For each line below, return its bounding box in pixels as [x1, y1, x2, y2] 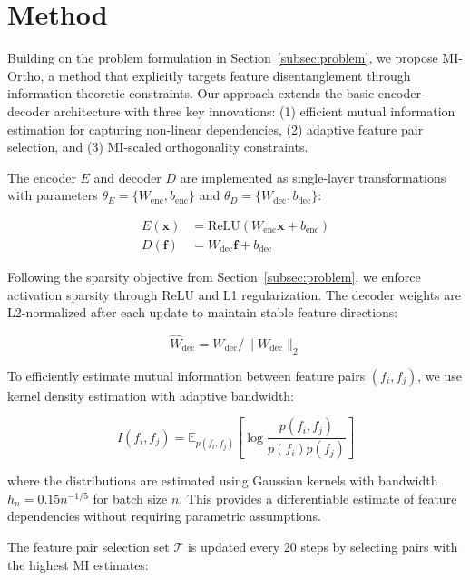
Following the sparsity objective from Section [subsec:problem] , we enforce [7, 266, 421, 285]
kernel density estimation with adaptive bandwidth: [7, 385, 295, 405]
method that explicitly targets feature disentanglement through [58, 65, 411, 85]
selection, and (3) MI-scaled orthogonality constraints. [7, 137, 308, 156]
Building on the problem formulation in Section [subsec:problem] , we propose [7, 48, 438, 67]
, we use [417, 365, 462, 385]
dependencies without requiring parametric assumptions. [7, 506, 321, 525]
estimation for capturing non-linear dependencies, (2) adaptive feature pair [7, 119, 424, 138]
